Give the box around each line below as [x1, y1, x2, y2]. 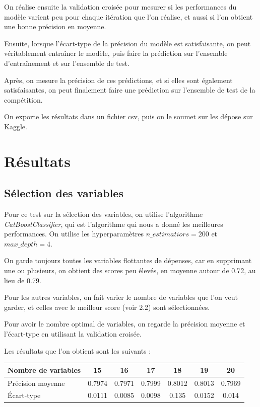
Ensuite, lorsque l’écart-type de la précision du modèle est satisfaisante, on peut [4, 38, 251, 48]
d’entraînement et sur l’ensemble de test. [4, 57, 129, 68]
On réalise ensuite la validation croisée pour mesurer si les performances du [4, 2, 237, 12]
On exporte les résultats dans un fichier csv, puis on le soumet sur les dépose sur [4, 111, 253, 122]
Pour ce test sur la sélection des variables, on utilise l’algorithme [4, 209, 203, 219]
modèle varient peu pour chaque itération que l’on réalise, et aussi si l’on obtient [4, 11, 253, 22]
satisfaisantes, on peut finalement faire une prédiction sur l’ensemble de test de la [4, 85, 255, 95]
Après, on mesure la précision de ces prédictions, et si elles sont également [4, 74, 233, 85]
